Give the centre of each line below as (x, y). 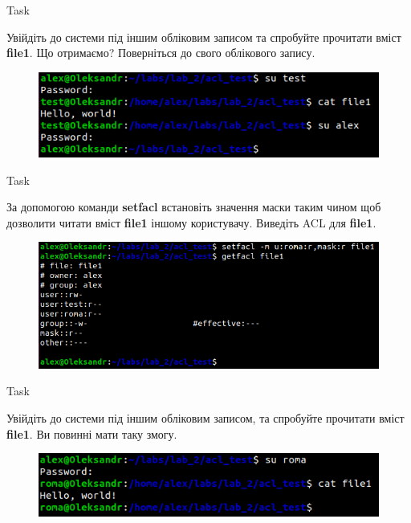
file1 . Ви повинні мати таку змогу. (92, 433)
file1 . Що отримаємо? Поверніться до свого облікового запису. (161, 53)
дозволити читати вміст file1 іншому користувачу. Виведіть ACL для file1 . (191, 222)
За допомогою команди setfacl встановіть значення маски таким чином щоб (194, 207)
